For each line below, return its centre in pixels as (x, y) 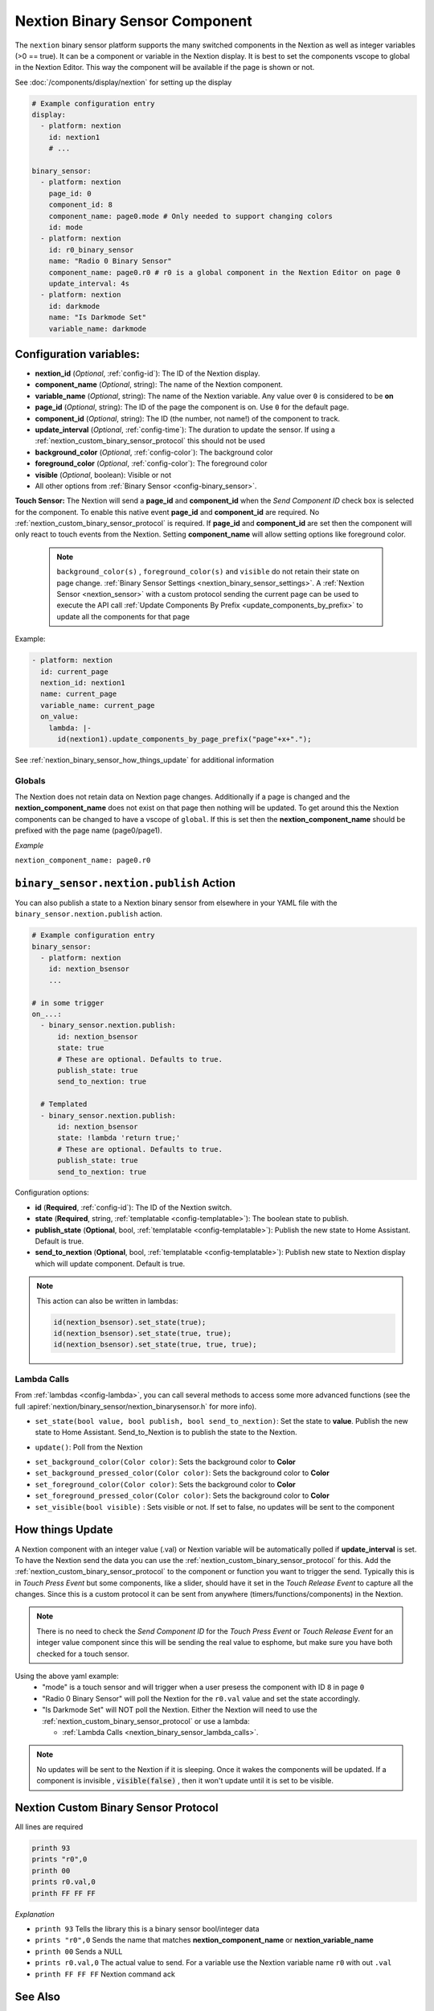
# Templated (64, 1104)
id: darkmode (74, 306)
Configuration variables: (78, 354)
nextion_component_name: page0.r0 (83, 860)
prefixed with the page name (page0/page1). (88, 831)
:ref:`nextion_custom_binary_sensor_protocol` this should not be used (150, 441)
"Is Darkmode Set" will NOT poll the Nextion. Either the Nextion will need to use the (180, 1710)
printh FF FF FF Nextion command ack (105, 1974)
